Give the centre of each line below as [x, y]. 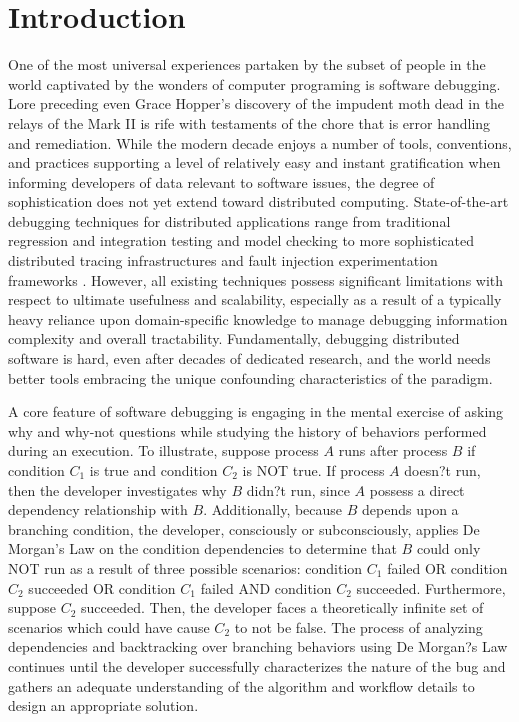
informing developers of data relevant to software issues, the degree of [221, 181]
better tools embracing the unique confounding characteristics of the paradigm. [250, 377]
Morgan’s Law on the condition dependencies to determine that [202, 548]
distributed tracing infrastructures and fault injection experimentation [223, 260]
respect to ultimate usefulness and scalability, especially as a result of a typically [255, 299]
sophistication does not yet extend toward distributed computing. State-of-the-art [258, 201]
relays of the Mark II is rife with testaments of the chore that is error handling [249, 122]
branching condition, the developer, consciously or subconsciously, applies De [244, 528]
